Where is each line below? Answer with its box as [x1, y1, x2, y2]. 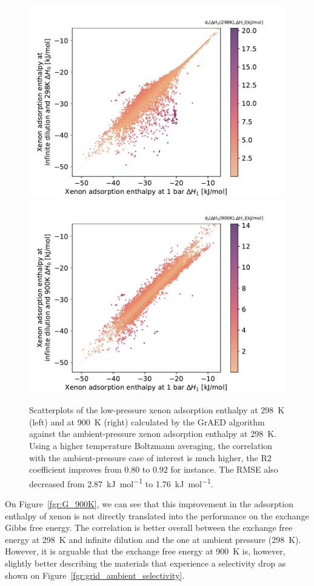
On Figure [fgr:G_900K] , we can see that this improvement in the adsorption [5, 498, 293, 510]
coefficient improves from [29, 463, 122, 476]
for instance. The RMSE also [170, 463, 278, 476]
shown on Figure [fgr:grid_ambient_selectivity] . [5, 568, 185, 581]
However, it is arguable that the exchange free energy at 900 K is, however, [5, 545, 286, 558]
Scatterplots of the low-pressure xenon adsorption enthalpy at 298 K [29, 404, 285, 416]
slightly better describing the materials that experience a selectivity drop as [5, 556, 286, 569]
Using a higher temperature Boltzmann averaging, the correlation [29, 439, 273, 451]
